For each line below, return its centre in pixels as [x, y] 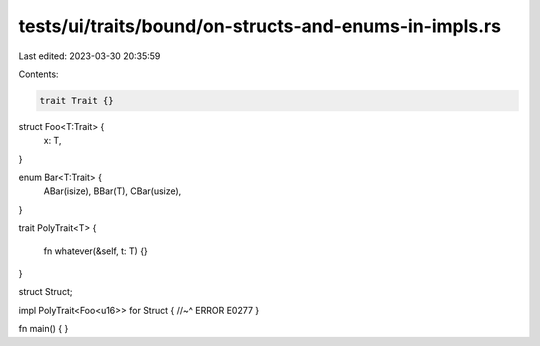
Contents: [38, 74]
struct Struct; [45, 292]
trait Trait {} [76, 100]
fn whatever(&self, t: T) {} [96, 251]
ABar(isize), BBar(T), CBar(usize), [112, 191]
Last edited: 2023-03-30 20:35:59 [89, 56]
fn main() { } [43, 329]
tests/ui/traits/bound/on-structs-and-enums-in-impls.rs [260, 26]
